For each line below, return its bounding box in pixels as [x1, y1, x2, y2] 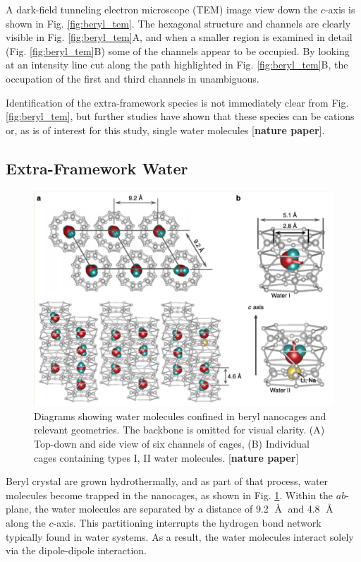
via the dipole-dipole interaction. [6, 543, 147, 558]
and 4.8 [288, 501, 320, 516]
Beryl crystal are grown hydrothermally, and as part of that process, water [6, 474, 329, 489]
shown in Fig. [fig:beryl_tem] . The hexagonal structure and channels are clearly [6, 16, 351, 30]
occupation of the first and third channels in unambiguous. [6, 71, 259, 85]
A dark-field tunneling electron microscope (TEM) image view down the [6, 2, 318, 16]
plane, [6, 501, 32, 516]
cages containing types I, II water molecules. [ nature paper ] [34, 450, 299, 465]
